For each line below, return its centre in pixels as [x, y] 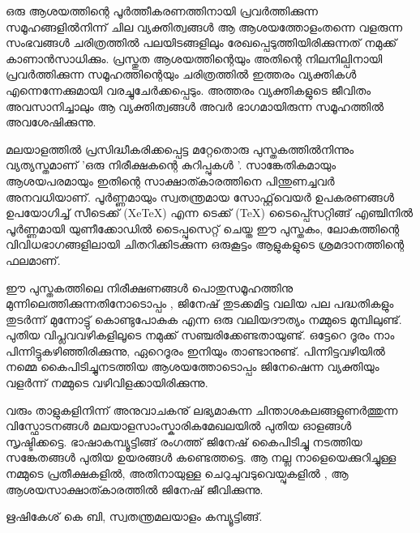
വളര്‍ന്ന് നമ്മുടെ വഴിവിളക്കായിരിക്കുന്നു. [107, 383]
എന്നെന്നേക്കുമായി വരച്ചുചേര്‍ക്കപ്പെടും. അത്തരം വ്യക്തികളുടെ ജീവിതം [189, 90]
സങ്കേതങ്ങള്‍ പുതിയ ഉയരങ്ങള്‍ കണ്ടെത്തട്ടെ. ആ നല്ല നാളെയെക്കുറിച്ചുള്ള [201, 457]
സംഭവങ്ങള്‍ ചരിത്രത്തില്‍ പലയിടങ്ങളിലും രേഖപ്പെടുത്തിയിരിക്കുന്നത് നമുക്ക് [201, 43]
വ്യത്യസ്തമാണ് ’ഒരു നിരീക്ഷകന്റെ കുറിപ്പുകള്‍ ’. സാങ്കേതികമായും [171, 165]
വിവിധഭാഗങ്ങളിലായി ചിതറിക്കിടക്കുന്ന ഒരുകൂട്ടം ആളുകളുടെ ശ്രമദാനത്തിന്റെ [205, 244]
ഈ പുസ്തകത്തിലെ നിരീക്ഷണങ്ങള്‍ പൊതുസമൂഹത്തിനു [150, 287]
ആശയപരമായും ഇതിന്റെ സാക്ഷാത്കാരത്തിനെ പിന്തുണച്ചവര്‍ [170, 180]
